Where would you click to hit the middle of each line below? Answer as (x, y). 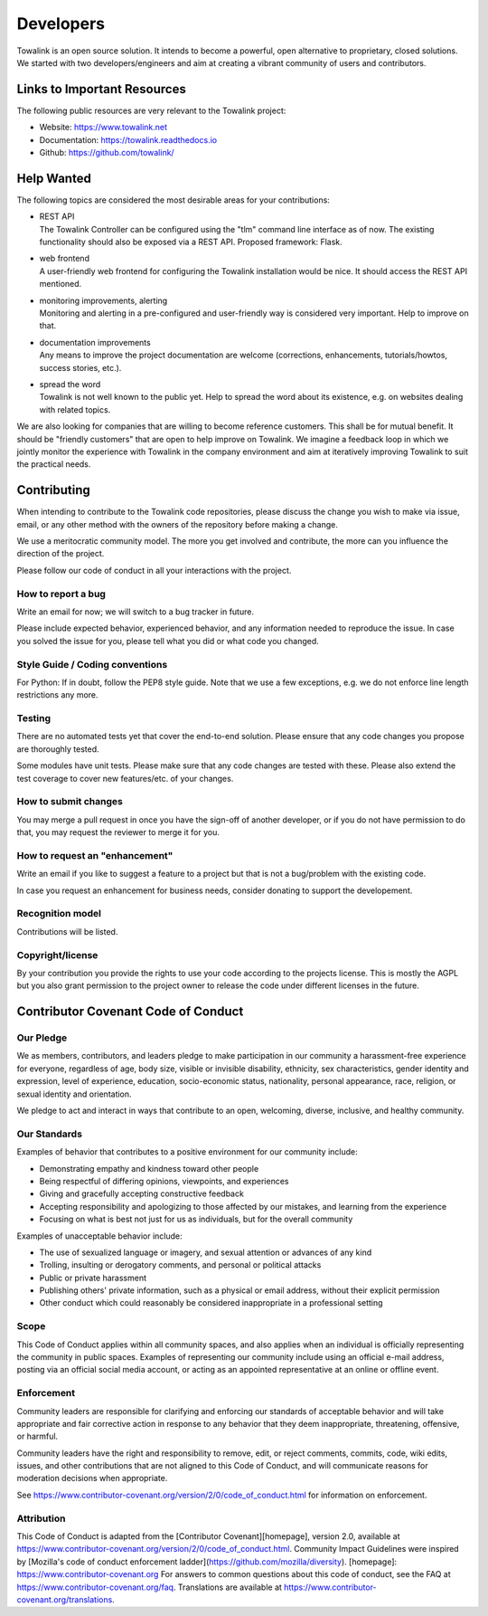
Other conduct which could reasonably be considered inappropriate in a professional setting (211, 1303)
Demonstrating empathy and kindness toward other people (149, 1168)
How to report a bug (61, 594)
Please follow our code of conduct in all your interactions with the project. (154, 570)
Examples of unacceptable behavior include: (99, 1236)
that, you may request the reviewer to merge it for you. (118, 832)
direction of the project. (61, 554)
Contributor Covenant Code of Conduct (130, 1012)
